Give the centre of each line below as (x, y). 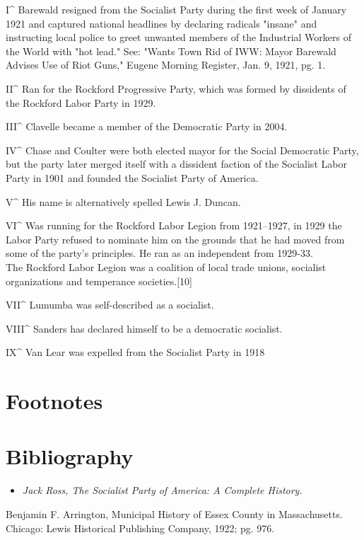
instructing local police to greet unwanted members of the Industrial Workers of (178, 37)
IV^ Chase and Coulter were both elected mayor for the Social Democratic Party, (182, 150)
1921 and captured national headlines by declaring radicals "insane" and (162, 23)
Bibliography (70, 456)
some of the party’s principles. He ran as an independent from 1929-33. (159, 253)
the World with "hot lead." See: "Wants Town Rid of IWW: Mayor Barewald (171, 51)
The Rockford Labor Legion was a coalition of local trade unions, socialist (166, 266)
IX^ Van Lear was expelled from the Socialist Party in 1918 (135, 352)
